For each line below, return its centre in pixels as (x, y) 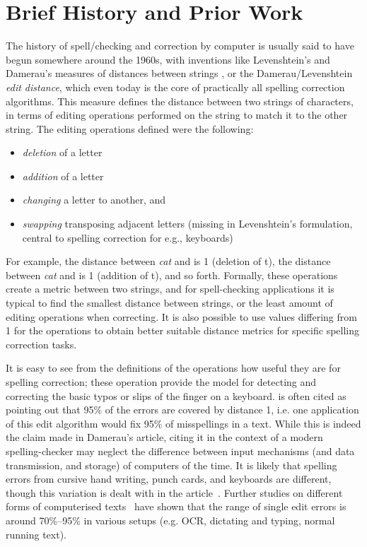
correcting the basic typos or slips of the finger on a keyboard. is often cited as (176, 395)
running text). (36, 534)
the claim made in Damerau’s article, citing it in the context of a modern (164, 437)
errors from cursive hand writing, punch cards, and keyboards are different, (169, 479)
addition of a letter (63, 176)
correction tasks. (41, 344)
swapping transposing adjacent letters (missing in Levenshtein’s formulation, (187, 224)
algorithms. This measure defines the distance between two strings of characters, (180, 101)
